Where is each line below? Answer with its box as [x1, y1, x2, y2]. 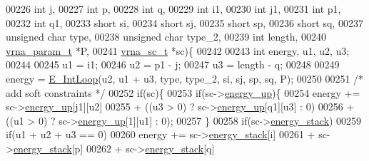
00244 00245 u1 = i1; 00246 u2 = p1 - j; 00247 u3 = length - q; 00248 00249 [6, 57, 340, 72]
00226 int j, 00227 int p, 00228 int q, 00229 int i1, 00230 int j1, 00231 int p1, [6, 1, 341, 16]
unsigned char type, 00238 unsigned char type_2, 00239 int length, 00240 [6, 29, 327, 44]
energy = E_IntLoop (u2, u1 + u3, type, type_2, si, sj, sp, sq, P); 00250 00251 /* [6, 71, 364, 85]
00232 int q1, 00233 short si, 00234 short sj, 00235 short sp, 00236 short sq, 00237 [6, 15, 363, 30]
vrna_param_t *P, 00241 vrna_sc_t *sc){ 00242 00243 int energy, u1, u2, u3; [6, 43, 350, 58]
